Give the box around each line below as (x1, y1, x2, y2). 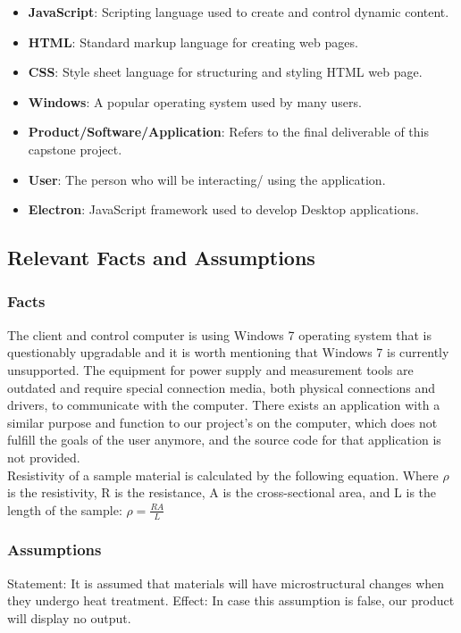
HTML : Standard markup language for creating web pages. (28, 32, 358, 51)
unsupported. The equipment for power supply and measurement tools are (7, 360, 414, 379)
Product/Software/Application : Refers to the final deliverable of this (28, 122, 429, 141)
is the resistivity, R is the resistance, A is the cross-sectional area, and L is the (7, 483, 437, 502)
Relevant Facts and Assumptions (7, 244, 315, 271)
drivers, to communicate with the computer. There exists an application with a (7, 396, 440, 414)
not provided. (7, 447, 80, 466)
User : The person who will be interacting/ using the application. (28, 170, 386, 188)
